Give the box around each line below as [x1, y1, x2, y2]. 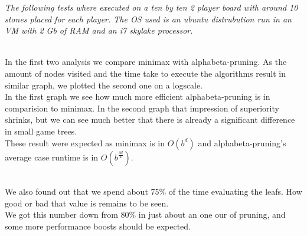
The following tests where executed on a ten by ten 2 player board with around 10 [5, 1, 298, 13]
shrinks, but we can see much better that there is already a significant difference [5, 113, 295, 126]
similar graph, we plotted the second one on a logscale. [5, 78, 203, 91]
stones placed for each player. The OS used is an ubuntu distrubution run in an [5, 12, 292, 25]
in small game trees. [5, 124, 77, 137]
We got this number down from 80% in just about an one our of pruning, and [5, 208, 286, 221]
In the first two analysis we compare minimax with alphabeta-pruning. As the [5, 55, 287, 68]
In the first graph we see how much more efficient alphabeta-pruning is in [5, 90, 270, 103]
